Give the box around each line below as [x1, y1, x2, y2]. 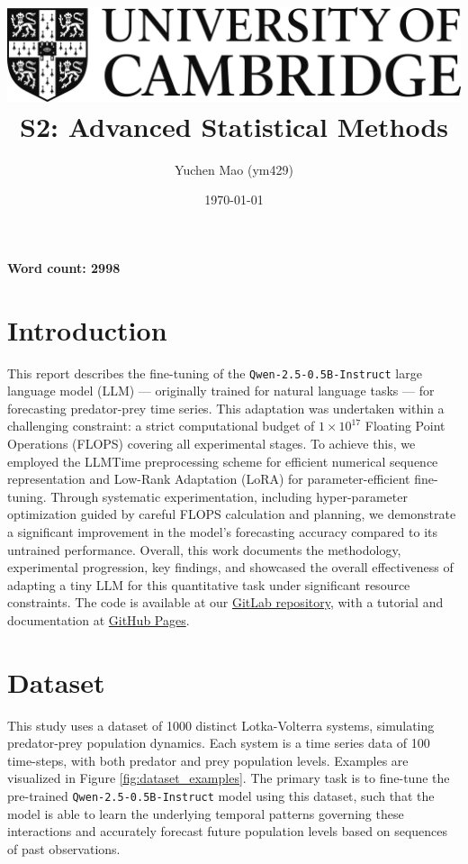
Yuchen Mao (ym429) [175, 159, 293, 178]
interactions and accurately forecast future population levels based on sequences [7, 822, 448, 841]
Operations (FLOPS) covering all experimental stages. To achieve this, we [7, 434, 416, 452]
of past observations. [7, 839, 121, 858]
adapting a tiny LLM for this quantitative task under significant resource [7, 575, 410, 594]
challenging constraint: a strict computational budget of [7, 416, 315, 435]
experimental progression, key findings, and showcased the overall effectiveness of [7, 558, 454, 577]
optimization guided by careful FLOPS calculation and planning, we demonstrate [7, 505, 456, 523]
